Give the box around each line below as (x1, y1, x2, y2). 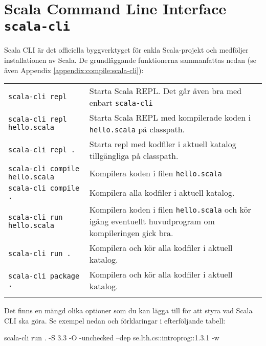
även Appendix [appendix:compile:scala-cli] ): (4, 64, 144, 75)
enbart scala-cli (89, 97, 153, 109)
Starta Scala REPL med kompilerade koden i (89, 111, 251, 124)
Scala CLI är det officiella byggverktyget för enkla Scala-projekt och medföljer (4, 44, 249, 55)
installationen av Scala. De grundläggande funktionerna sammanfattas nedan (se (4, 55, 256, 65)
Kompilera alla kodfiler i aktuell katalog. (89, 186, 235, 198)
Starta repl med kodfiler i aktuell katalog (89, 138, 236, 150)
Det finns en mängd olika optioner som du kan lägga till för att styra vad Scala (4, 305, 253, 316)
